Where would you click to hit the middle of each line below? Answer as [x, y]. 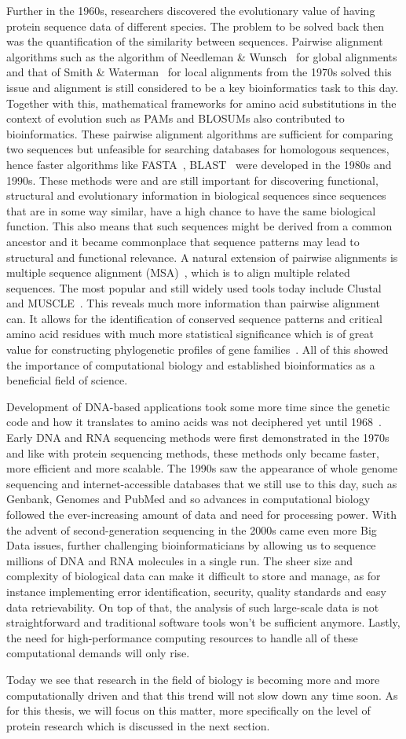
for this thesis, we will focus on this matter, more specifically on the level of [188, 710]
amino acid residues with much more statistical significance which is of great [190, 334]
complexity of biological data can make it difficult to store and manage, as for [194, 576]
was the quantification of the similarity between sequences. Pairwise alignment [195, 41]
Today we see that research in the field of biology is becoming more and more [193, 679]
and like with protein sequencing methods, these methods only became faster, [193, 452]
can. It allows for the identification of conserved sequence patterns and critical [194, 318]
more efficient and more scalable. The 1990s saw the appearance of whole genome [202, 468]
